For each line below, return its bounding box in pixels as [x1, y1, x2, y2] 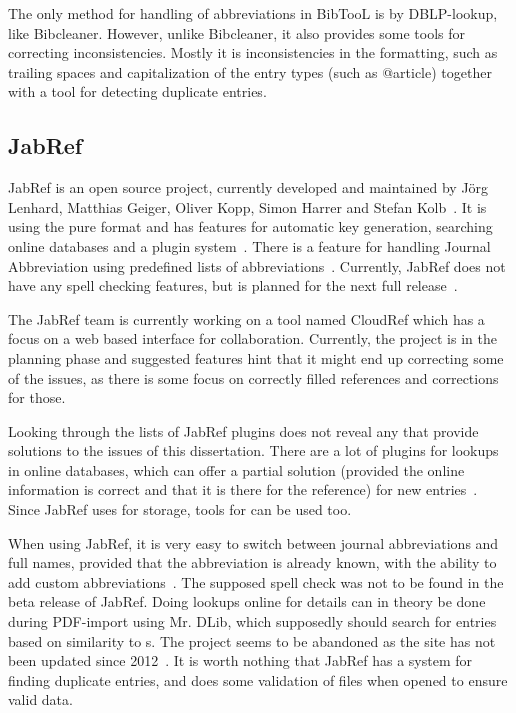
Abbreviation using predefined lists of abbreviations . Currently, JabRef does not [8, 255, 506, 276]
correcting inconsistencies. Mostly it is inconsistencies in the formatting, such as [8, 42, 498, 63]
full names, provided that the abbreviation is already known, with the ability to [8, 552, 497, 573]
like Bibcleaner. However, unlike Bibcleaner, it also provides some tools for [8, 22, 466, 43]
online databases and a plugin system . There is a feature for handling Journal [8, 235, 491, 256]
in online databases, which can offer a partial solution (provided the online [8, 459, 465, 480]
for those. [8, 387, 66, 408]
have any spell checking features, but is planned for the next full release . [8, 275, 458, 296]
